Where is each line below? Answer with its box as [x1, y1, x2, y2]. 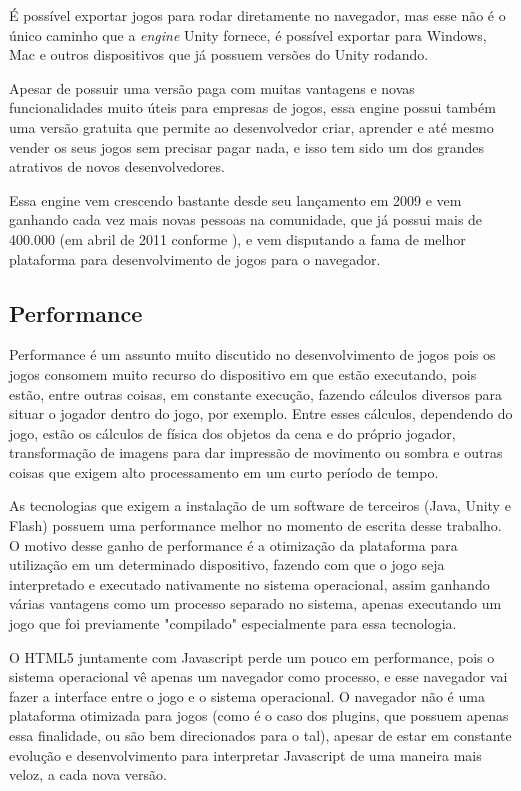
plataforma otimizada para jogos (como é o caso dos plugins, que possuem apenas [9, 705, 509, 726]
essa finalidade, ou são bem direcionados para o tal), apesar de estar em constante [9, 725, 512, 746]
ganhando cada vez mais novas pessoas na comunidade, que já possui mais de [9, 209, 483, 230]
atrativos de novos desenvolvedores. [9, 156, 225, 177]
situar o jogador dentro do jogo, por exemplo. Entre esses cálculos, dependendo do [9, 403, 513, 424]
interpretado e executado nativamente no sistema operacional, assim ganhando [9, 573, 490, 594]
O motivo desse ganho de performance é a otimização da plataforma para [9, 534, 458, 555]
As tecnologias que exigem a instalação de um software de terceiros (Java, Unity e [9, 495, 511, 516]
